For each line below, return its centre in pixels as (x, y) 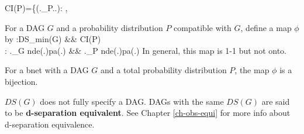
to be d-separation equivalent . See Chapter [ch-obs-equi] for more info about (148, 113)
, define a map (266, 27)
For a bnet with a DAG (47, 70)
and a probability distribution (110, 27)
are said (276, 101)
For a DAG (25, 27)
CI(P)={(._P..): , (36, 8)
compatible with (203, 27)
